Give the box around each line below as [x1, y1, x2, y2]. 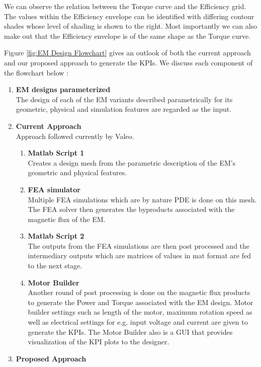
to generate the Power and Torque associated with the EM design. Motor [28, 297, 253, 307]
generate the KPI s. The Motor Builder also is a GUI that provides [28, 326, 233, 337]
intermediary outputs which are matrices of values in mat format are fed [28, 250, 251, 261]
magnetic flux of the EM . [28, 213, 106, 224]
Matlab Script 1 [28, 148, 84, 158]
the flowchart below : [4, 67, 68, 78]
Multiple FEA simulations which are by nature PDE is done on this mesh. [28, 194, 257, 204]
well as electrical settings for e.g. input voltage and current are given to [28, 317, 248, 327]
